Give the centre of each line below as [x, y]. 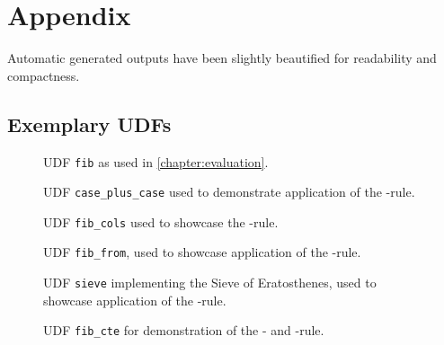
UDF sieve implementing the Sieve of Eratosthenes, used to [210, 283]
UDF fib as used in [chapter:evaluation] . [156, 161]
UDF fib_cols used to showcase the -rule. [161, 221]
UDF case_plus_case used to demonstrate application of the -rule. [229, 192]
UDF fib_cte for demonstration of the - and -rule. [184, 330]
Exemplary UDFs [89, 124]
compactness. [44, 75]
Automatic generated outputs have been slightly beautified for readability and [222, 58]
